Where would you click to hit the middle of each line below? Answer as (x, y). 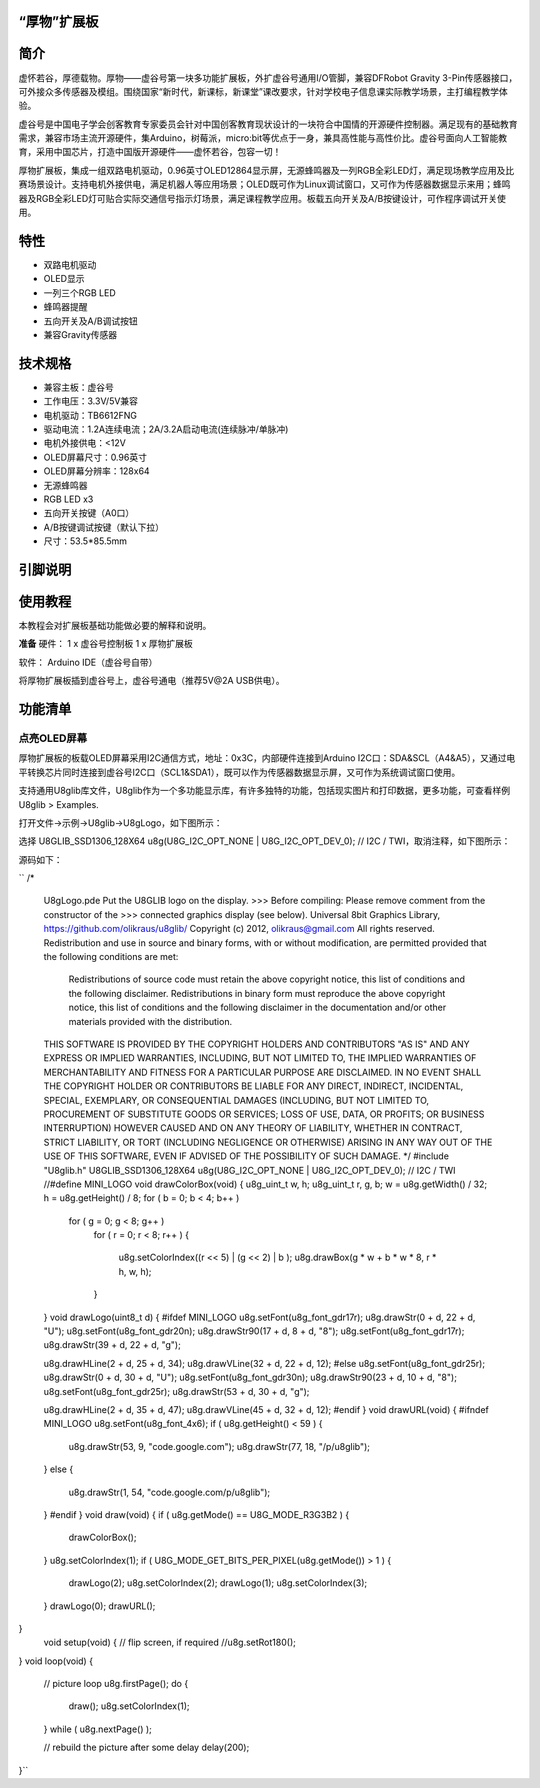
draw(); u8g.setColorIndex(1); (129, 1706)
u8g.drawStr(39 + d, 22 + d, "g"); (112, 1345)
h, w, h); (135, 1271)
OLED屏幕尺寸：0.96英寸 (95, 457)
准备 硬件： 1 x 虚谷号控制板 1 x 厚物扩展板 (106, 644)
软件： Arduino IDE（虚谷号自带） (88, 662)
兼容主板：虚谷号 (78, 387)
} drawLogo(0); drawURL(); (99, 1606)
